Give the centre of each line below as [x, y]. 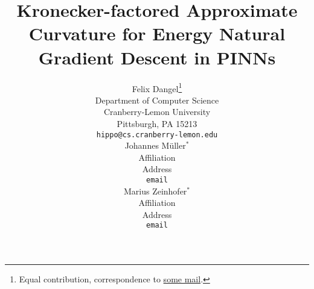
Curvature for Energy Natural [157, 33]
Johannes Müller [155, 145]
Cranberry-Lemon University [157, 112]
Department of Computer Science [157, 100]
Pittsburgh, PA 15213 [157, 123]
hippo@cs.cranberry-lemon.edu [157, 135]
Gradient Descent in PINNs [157, 57]
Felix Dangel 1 [157, 87]
